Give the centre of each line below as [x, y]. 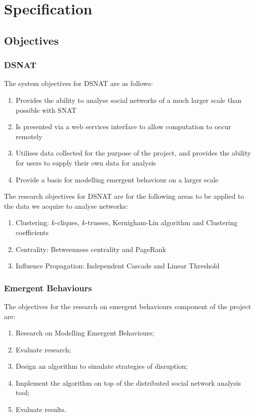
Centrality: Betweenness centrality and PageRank [91, 249]
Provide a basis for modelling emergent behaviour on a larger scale [117, 179]
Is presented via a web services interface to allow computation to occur [123, 126]
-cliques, [67, 222]
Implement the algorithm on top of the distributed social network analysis [128, 382]
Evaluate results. [41, 409]
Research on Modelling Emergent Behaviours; [85, 333]
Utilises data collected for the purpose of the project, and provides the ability [133, 153]
